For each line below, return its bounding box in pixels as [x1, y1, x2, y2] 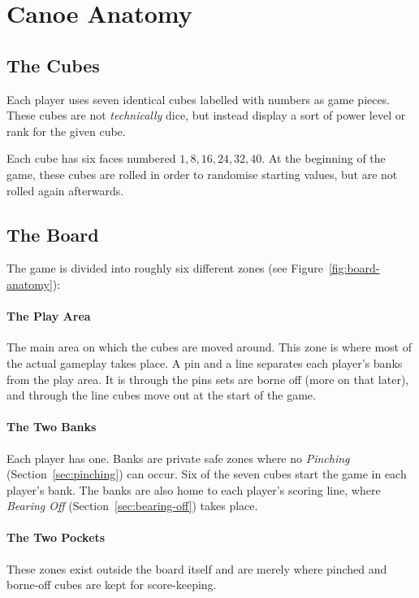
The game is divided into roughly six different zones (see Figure [6, 260, 323, 277]
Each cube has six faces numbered [6, 150, 176, 167]
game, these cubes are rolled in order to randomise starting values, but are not [6, 165, 398, 182]
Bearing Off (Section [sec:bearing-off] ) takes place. [6, 497, 258, 514]
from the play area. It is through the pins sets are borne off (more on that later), [6, 370, 409, 387]
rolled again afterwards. [6, 181, 124, 199]
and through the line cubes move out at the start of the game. [6, 386, 316, 404]
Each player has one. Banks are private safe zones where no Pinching [6, 449, 350, 466]
